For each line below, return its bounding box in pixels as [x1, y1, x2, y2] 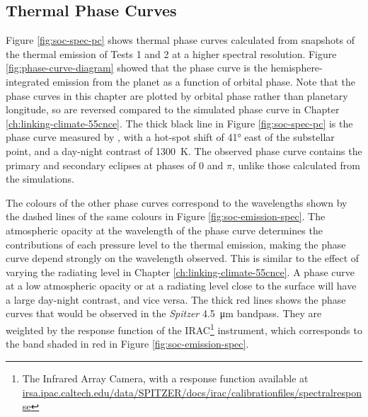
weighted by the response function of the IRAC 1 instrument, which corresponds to [6, 321, 362, 337]
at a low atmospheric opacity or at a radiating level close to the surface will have [6, 278, 357, 293]
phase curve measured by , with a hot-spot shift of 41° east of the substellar [6, 130, 335, 144]
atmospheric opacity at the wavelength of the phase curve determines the [6, 222, 323, 237]
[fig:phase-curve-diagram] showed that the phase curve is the [6, 60, 268, 75]
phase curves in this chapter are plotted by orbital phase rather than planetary [6, 88, 348, 103]
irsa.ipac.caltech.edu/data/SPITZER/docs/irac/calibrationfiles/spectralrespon [22, 384, 362, 399]
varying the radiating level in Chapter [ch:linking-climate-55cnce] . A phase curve [6, 264, 355, 279]
